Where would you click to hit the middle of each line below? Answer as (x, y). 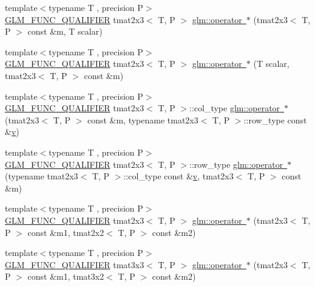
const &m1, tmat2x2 (66, 232)
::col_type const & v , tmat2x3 (178, 176)
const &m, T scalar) (65, 31)
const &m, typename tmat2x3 (143, 119)
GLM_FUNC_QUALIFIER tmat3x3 (75, 264)
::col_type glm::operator (235, 108)
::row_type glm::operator (236, 164)
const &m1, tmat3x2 (66, 276)
